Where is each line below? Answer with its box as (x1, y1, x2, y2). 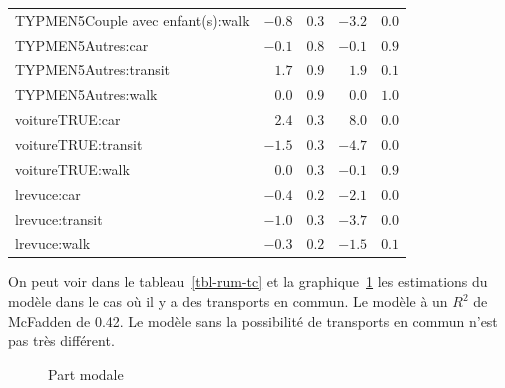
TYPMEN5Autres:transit (15, 59, 171, 80)
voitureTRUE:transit (15, 133, 143, 154)
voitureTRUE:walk (15, 158, 130, 179)
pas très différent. (8, 330, 115, 351)
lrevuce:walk (15, 233, 91, 254)
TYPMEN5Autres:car (15, 34, 149, 55)
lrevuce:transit (15, 208, 103, 229)
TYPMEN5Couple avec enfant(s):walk (15, 9, 250, 30)
